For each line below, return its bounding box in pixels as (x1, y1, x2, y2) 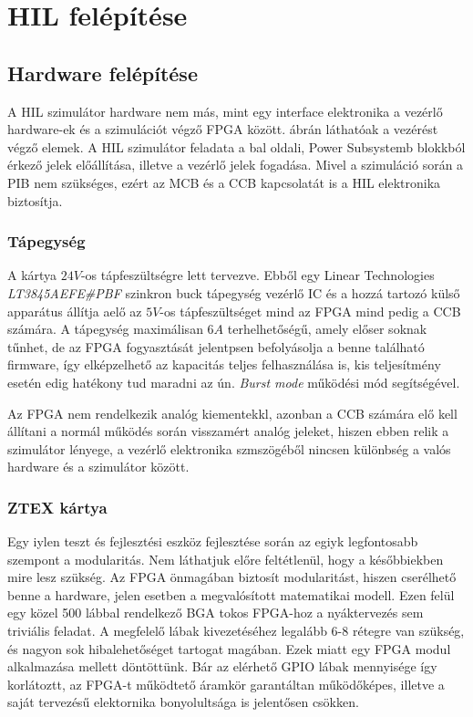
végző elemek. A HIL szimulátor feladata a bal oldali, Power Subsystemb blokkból (7, 137, 466, 156)
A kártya (7, 265, 57, 285)
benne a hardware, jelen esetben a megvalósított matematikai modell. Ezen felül (7, 585, 455, 604)
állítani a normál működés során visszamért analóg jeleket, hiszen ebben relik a (7, 421, 449, 441)
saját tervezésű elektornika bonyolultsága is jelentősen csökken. (7, 692, 359, 712)
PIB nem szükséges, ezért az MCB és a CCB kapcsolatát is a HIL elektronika (7, 172, 441, 192)
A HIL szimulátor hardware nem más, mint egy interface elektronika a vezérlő (7, 101, 443, 120)
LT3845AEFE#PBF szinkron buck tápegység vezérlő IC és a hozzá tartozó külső (7, 283, 460, 302)
